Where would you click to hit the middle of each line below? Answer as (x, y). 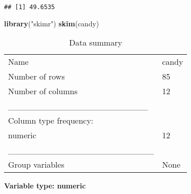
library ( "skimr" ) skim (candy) (52, 23)
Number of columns (43, 91)
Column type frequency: (51, 121)
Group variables (36, 165)
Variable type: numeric (45, 186)
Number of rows (36, 76)
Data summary (95, 43)
